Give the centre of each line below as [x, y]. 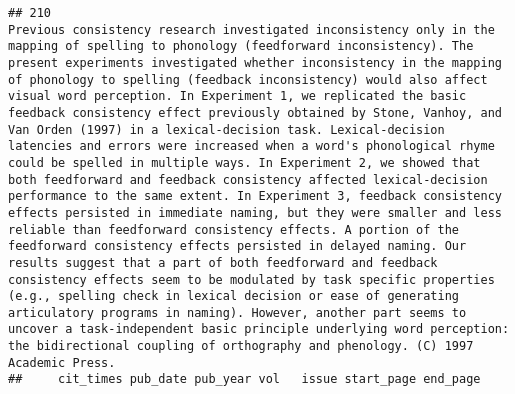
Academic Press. [62, 362]
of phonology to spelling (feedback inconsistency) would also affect [248, 79]
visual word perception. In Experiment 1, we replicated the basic [237, 96]
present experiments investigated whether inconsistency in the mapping [255, 62]
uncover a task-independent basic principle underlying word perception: [259, 329]
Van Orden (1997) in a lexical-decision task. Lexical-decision [226, 129]
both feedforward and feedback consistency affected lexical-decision [248, 179]
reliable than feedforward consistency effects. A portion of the [234, 229]
